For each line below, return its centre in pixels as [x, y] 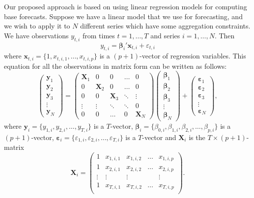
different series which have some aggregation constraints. [165, 26]
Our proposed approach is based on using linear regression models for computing [126, 6]
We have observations [36, 35]
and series [165, 35]
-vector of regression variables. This [193, 56]
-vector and [159, 137]
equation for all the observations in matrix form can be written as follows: [115, 66]
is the [197, 137]
